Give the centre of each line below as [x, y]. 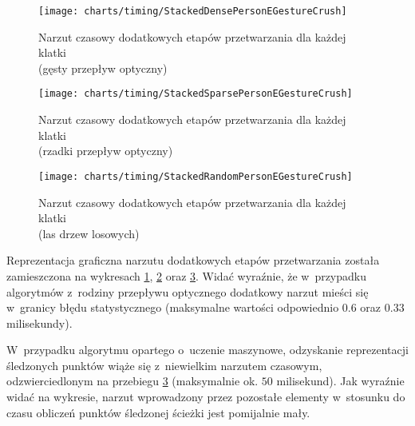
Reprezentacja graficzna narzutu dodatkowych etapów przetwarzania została [193, 260]
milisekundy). [40, 322]
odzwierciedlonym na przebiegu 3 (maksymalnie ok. [132, 381]
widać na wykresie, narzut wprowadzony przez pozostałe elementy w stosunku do [206, 397]
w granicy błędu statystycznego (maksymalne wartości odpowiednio [173, 307]
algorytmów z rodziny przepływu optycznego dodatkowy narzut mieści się [188, 291]
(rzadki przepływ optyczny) [106, 151]
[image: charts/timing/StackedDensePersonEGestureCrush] [193, 11]
